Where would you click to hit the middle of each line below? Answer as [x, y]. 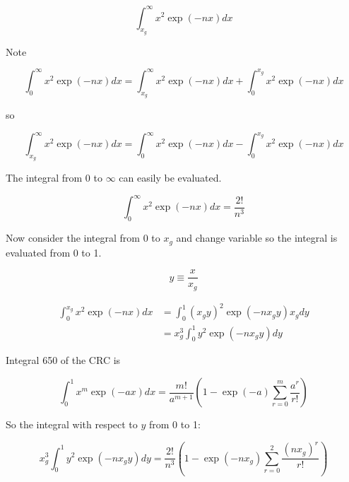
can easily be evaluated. [170, 178]
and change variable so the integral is [257, 238]
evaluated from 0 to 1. [54, 252]
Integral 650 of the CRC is [63, 360]
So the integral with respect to [72, 424]
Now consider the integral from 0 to [83, 238]
